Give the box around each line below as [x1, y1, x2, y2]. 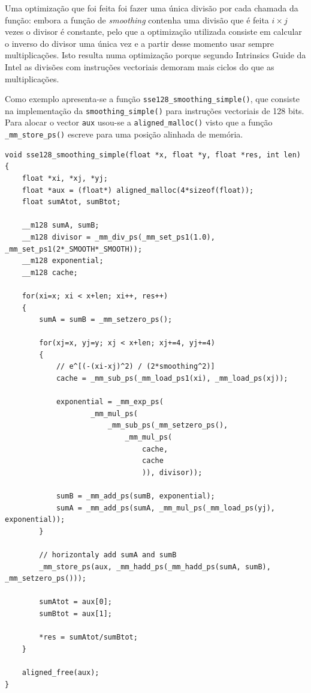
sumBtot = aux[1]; [39, 609, 112, 618]
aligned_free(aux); [22, 668, 99, 677]
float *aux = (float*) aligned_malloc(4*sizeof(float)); [22, 186, 254, 195]
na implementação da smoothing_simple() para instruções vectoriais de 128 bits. [5, 104, 304, 117]
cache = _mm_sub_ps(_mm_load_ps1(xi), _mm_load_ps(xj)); [56, 374, 288, 383]
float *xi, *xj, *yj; [22, 174, 108, 183]
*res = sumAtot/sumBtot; [39, 633, 138, 642]
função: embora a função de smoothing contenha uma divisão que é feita [5, 13, 269, 26]
